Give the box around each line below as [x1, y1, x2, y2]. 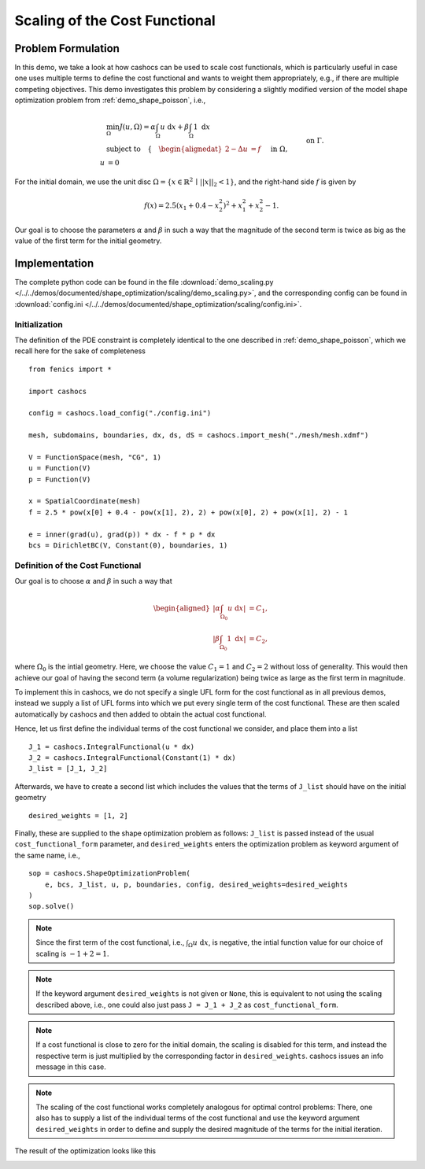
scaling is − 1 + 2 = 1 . [35, 949, 109, 958]
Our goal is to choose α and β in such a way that [14, 577, 172, 586]
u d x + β [160, 123, 190, 131]
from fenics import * [28, 364, 112, 374]
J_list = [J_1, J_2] [28, 764, 108, 773]
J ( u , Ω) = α [119, 123, 157, 131]
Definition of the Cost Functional [14, 559, 142, 570]
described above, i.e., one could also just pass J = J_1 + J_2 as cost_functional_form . [35, 1000, 338, 1009]
